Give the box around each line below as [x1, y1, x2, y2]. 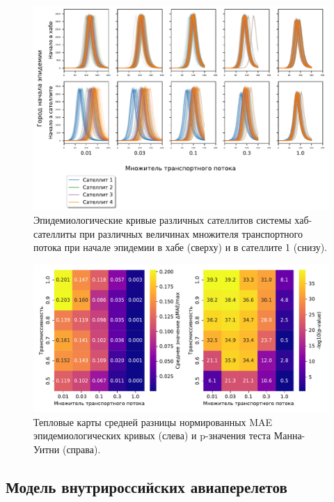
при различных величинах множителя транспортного [79, 226, 303, 241]
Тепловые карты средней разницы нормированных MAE [33, 414, 273, 429]
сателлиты [33, 226, 77, 241]
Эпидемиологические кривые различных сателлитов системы [33, 213, 292, 227]
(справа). [62, 441, 101, 456]
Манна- [273, 428, 305, 443]
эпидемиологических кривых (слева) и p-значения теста [33, 428, 271, 443]
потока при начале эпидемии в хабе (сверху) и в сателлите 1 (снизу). [33, 240, 328, 254]
